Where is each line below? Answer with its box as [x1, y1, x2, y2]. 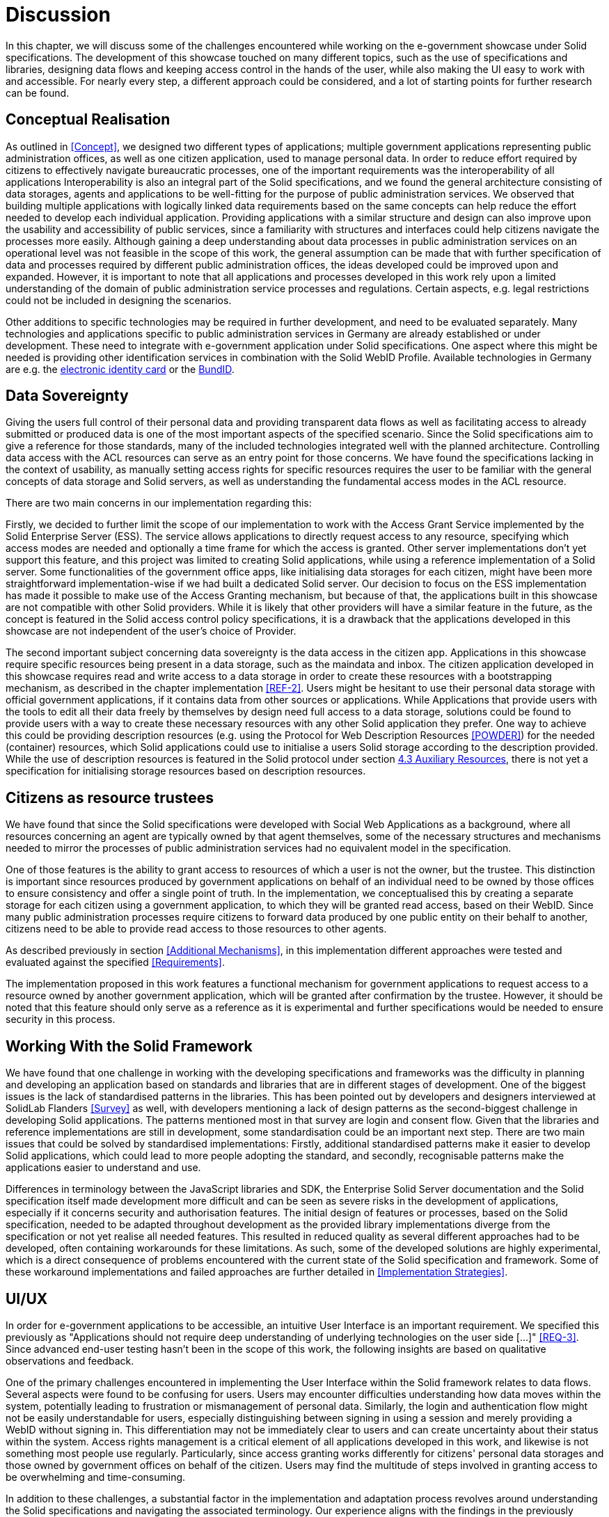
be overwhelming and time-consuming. [6, 1470, 186, 1483]
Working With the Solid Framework [6, 1037, 253, 1055]
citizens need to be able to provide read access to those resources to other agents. [6, 923, 387, 935]
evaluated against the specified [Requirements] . [6, 956, 225, 969]
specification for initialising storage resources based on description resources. [6, 765, 366, 777]
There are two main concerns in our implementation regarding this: [6, 497, 312, 509]
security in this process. [6, 1013, 116, 1026]
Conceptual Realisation [6, 111, 171, 129]
